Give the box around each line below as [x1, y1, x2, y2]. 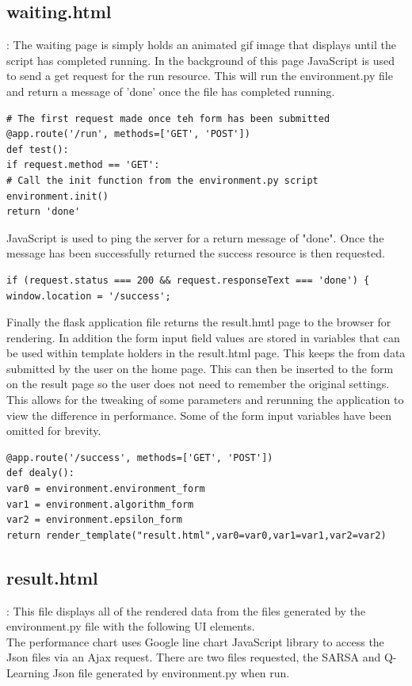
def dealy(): [6, 467, 74, 479]
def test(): [6, 143, 69, 155]
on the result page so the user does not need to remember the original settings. [6, 375, 390, 392]
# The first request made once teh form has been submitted [6, 112, 330, 124]
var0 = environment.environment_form [6, 483, 205, 495]
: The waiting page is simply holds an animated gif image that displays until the [6, 36, 396, 53]
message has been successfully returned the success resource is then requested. [6, 245, 385, 261]
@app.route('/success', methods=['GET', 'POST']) [6, 452, 273, 463]
